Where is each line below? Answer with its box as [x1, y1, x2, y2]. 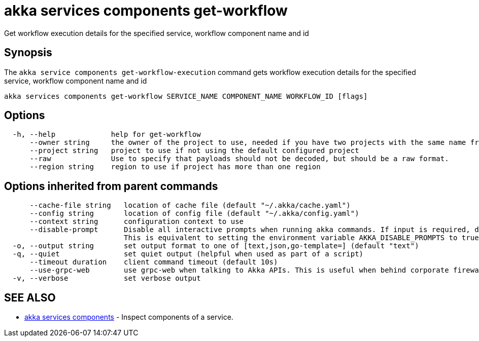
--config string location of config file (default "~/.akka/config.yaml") [29, 209, 359, 218]
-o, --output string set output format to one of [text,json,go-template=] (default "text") [12, 242, 419, 250]
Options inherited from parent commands [4, 179, 218, 193]
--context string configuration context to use [29, 217, 244, 226]
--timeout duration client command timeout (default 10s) [29, 258, 278, 267]
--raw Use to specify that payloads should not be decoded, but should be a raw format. [29, 155, 449, 163]
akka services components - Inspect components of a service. [24, 313, 233, 322]
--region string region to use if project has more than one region [29, 163, 321, 171]
